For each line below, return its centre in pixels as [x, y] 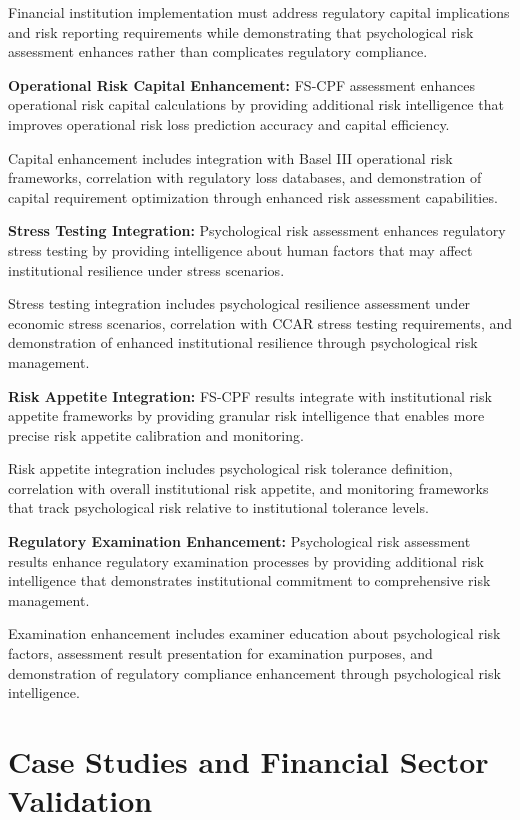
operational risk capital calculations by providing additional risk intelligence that [256, 104]
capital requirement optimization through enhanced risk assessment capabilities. [253, 196]
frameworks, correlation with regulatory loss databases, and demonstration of [245, 177]
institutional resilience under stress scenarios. [146, 269]
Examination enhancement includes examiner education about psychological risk [254, 633]
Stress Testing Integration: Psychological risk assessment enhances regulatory [257, 230]
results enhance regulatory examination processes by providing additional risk [246, 560]
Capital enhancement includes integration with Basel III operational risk [230, 157]
